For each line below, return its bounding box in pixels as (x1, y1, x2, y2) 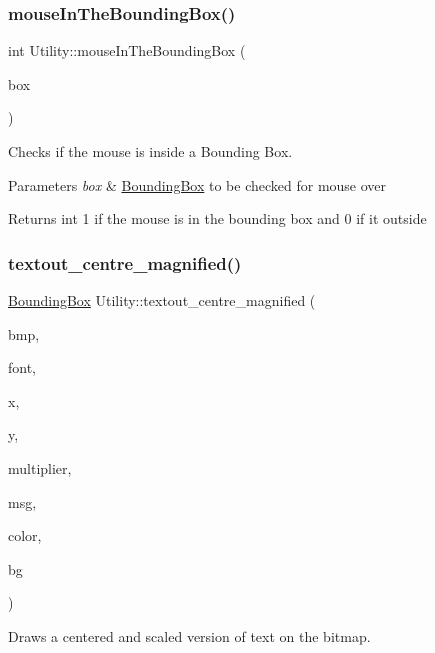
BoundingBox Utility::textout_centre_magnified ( (8, 290, 316, 310)
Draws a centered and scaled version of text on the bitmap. (8, 625, 371, 646)
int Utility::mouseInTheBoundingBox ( (8, 40, 246, 61)
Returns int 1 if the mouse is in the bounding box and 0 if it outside (8, 208, 427, 229)
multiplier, (8, 457, 72, 478)
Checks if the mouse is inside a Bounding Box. (8, 141, 293, 161)
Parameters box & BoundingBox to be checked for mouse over (8, 174, 387, 195)
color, (8, 525, 42, 546)
